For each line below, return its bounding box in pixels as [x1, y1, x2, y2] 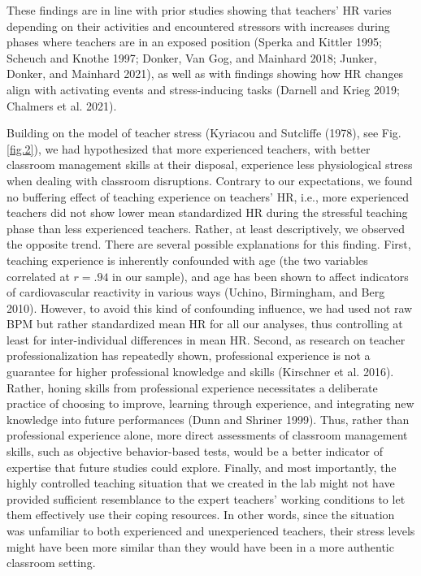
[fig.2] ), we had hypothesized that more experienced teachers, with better [7, 140, 371, 157]
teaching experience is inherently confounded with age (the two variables [7, 251, 368, 268]
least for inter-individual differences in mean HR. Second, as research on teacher [7, 331, 406, 348]
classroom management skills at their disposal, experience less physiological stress [7, 156, 413, 173]
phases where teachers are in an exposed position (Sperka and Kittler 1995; [7, 33, 382, 50]
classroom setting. [7, 554, 96, 571]
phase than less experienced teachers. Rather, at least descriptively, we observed [7, 219, 406, 236]
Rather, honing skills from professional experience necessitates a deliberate [7, 379, 378, 396]
